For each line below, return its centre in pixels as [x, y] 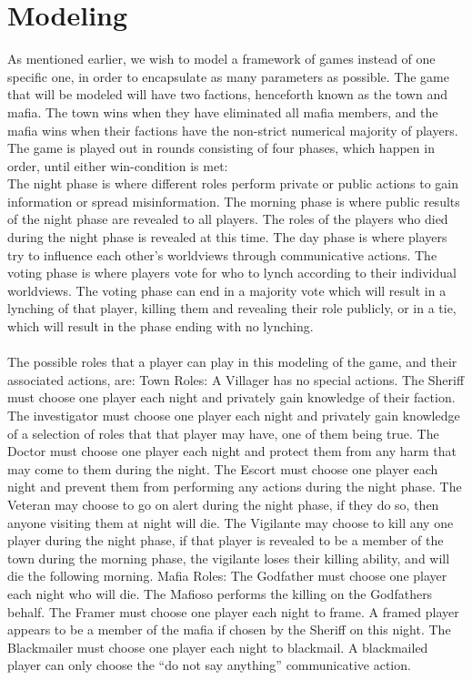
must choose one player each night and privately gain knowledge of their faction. [231, 397]
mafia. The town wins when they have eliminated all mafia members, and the [223, 112]
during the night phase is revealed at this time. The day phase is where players [227, 237]
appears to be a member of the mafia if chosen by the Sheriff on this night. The [229, 629]
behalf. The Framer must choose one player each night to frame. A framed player [233, 611]
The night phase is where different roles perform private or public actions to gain [233, 183]
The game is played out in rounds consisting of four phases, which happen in [221, 148]
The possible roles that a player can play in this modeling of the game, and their [232, 362]
